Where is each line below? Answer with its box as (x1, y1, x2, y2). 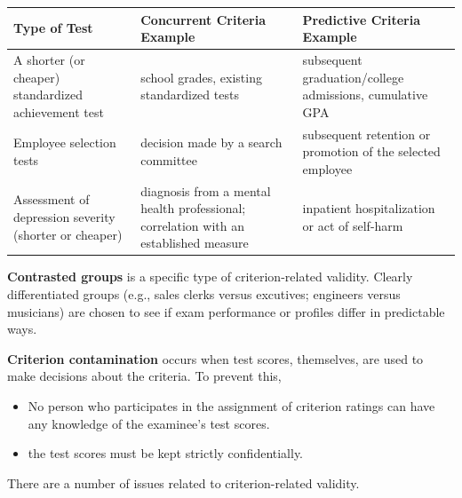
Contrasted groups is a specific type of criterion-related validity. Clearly (7, 267, 413, 286)
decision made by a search (140, 133, 283, 152)
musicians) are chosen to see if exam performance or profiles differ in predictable (7, 302, 445, 320)
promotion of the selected (302, 142, 441, 161)
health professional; (140, 199, 246, 217)
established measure (140, 233, 249, 252)
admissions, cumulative (302, 85, 428, 104)
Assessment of (13, 190, 90, 209)
